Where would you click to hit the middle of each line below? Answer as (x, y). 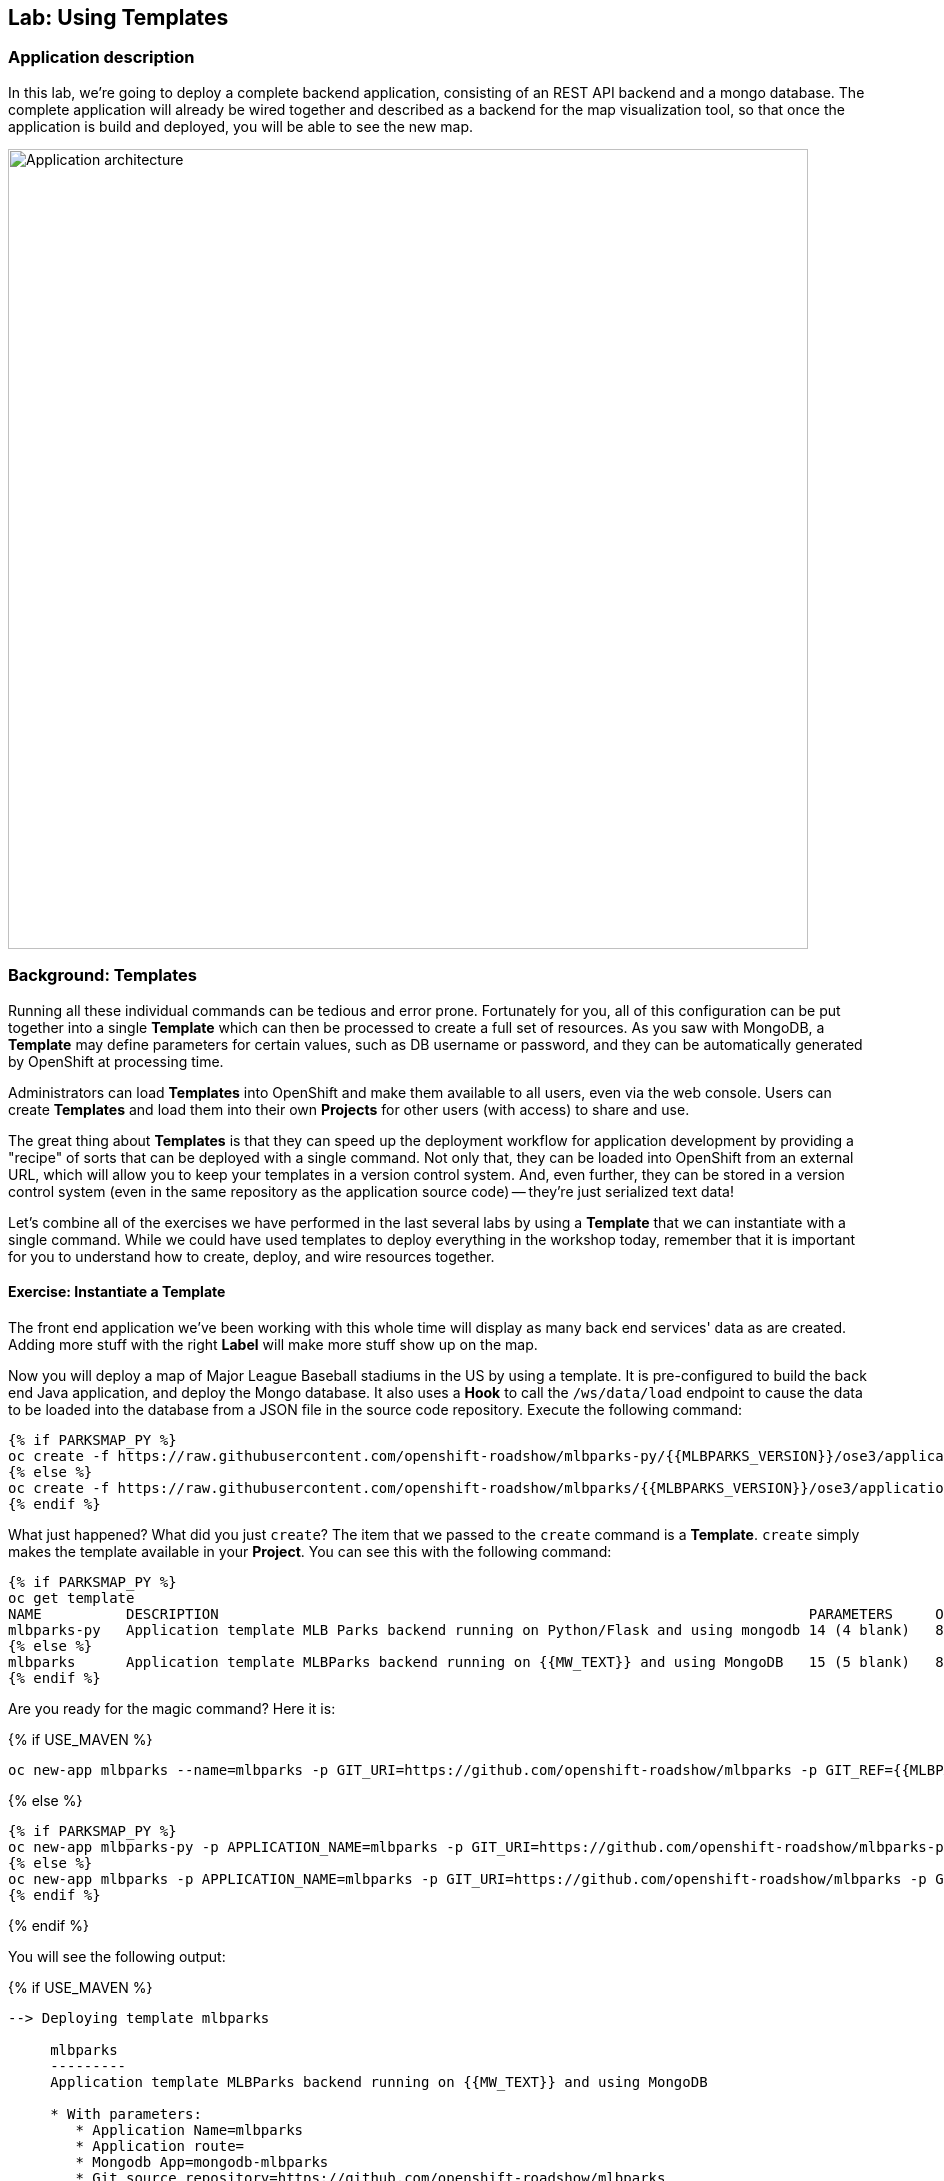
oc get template (71, 1597)
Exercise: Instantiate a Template (117, 1292)
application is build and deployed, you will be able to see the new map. (241, 126)
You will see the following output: (117, 1956)
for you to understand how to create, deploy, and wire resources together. (251, 1256)
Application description (101, 57)
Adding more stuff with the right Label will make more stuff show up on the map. (273, 1344)
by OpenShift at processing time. (116, 1061)
